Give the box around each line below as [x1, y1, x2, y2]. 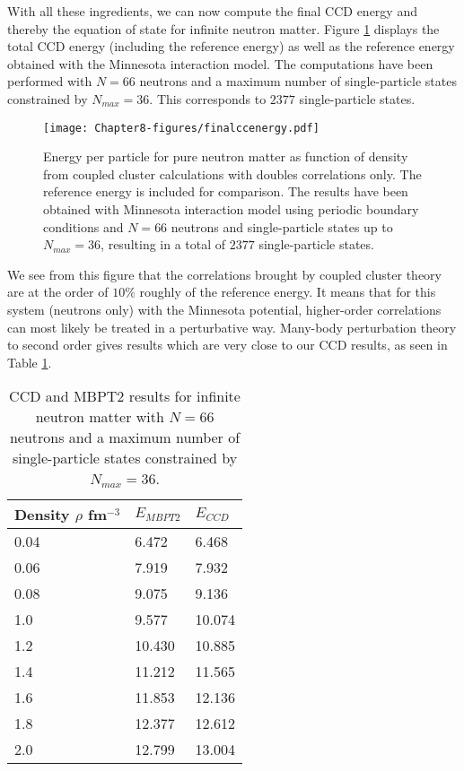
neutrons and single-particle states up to [171, 217, 393, 236]
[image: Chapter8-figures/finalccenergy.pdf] [43, 121, 320, 134]
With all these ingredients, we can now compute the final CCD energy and [7, 2, 417, 20]
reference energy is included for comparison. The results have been [43, 182, 408, 201]
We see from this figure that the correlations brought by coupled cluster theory [7, 264, 442, 283]
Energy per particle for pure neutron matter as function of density [43, 147, 408, 166]
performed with [7, 72, 92, 91]
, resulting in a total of [101, 235, 226, 254]
